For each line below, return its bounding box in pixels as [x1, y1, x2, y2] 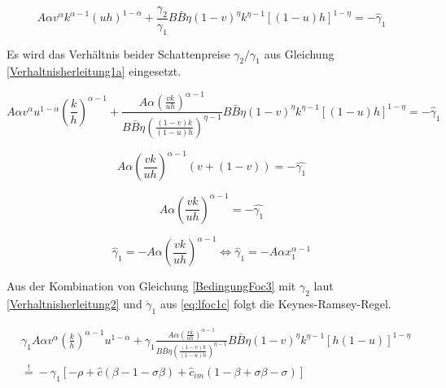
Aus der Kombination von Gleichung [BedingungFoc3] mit [7, 277, 296, 294]
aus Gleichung [264, 45, 334, 62]
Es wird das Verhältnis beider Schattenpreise [7, 45, 230, 62]
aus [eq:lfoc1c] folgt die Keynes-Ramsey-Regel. [160, 295, 391, 312]
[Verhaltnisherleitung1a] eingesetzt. [7, 63, 181, 80]
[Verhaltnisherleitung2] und [7, 295, 142, 312]
